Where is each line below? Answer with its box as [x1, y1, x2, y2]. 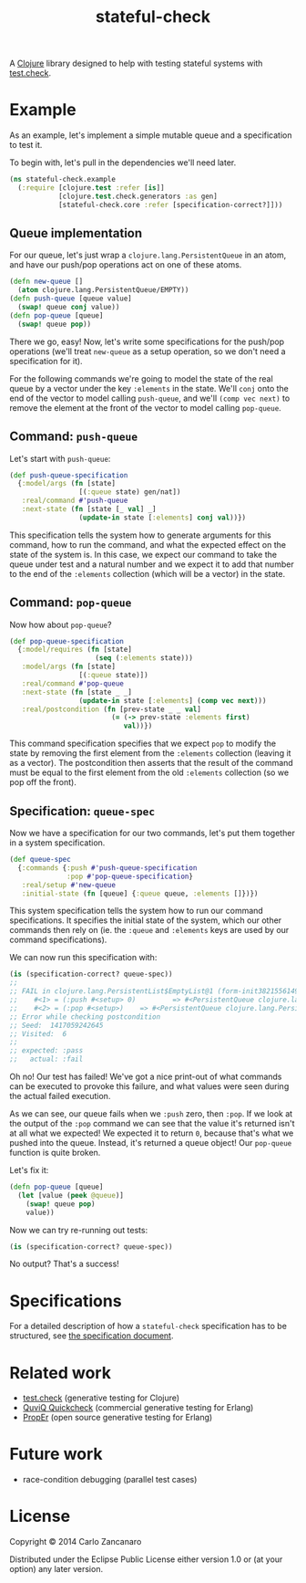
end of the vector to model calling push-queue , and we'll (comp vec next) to [9, 393, 291, 404]
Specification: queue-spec [9, 803, 156, 819]
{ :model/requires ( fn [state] [17, 645, 132, 655]
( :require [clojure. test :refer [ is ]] [17, 183, 166, 193]
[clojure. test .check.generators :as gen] [57, 192, 219, 201]
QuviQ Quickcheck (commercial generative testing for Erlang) [22, 1402, 254, 1413]
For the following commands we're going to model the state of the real [9, 372, 273, 384]
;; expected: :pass [9, 1046, 84, 1055]
